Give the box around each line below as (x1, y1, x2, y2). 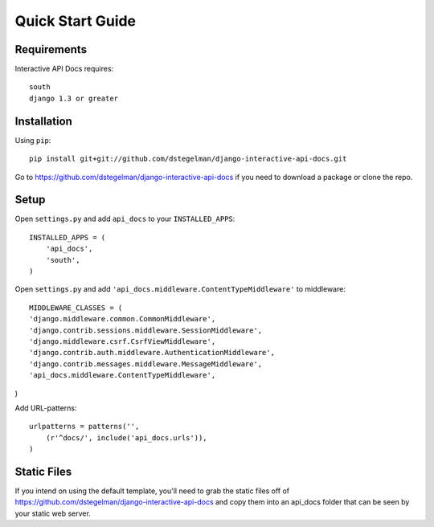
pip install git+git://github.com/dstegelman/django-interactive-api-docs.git (29, 154, 347, 164)
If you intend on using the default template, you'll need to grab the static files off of (14, 486, 289, 496)
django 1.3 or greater (29, 93, 119, 103)
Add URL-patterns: (14, 402, 77, 413)
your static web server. (14, 509, 92, 518)
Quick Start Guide (14, 12, 137, 30)
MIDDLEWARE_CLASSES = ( (29, 303, 123, 313)
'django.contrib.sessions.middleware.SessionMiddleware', (29, 325, 263, 335)
